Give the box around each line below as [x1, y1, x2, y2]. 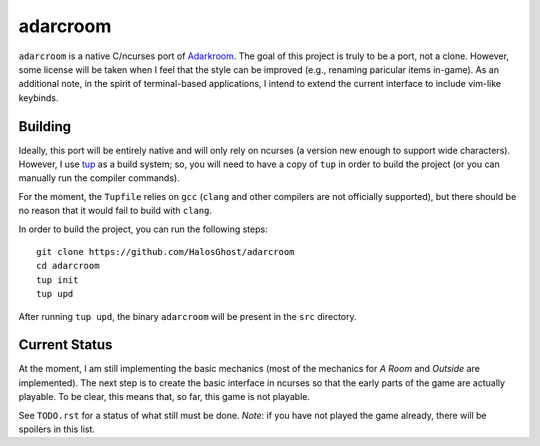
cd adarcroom [36, 260, 100, 272]
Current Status [18, 336, 113, 354]
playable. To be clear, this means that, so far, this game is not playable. [18, 391, 310, 403]
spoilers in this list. [18, 423, 95, 435]
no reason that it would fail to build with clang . [18, 205, 213, 217]
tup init [36, 274, 79, 285]
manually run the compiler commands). [18, 172, 180, 184]
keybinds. [18, 91, 59, 104]
